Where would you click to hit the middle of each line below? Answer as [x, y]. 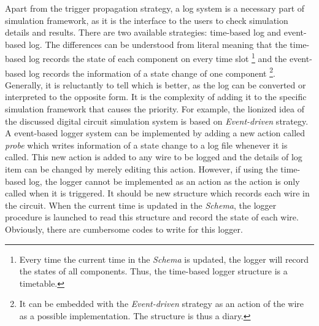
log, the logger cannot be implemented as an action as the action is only [164, 181]
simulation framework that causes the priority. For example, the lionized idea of [155, 109]
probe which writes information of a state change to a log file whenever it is [146, 145]
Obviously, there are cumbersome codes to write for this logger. [124, 229]
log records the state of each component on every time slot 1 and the [158, 58]
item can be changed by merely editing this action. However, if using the [141, 169]
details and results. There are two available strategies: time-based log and [143, 32]
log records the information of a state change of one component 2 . [152, 72]
